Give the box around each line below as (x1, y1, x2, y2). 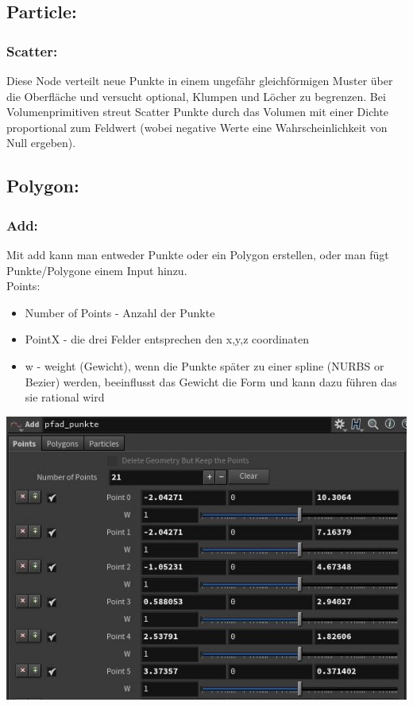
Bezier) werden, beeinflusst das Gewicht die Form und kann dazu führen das (25, 373, 397, 390)
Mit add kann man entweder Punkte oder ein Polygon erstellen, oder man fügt (6, 246, 389, 262)
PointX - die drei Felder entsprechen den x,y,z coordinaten (25, 331, 310, 347)
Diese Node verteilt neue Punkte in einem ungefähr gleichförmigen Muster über (6, 72, 393, 88)
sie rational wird (25, 389, 105, 405)
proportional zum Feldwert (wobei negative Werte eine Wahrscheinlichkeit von (6, 118, 388, 135)
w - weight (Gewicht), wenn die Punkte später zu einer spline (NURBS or (25, 357, 384, 374)
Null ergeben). (6, 134, 76, 151)
